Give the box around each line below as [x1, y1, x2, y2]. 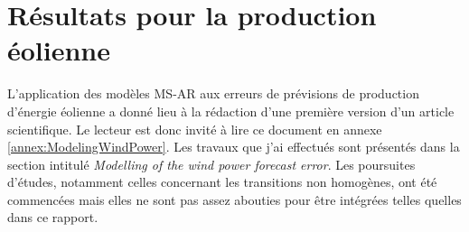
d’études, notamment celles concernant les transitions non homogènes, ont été [7, 172, 437, 191]
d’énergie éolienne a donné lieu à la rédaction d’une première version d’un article [7, 101, 455, 120]
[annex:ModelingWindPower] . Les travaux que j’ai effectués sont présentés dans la [7, 137, 460, 156]
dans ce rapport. [7, 208, 98, 227]
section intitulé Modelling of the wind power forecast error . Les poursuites [7, 154, 416, 173]
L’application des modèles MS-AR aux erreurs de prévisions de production [7, 84, 419, 103]
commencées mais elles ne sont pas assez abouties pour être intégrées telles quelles [7, 190, 462, 209]
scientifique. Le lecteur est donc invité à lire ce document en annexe [7, 119, 382, 138]
